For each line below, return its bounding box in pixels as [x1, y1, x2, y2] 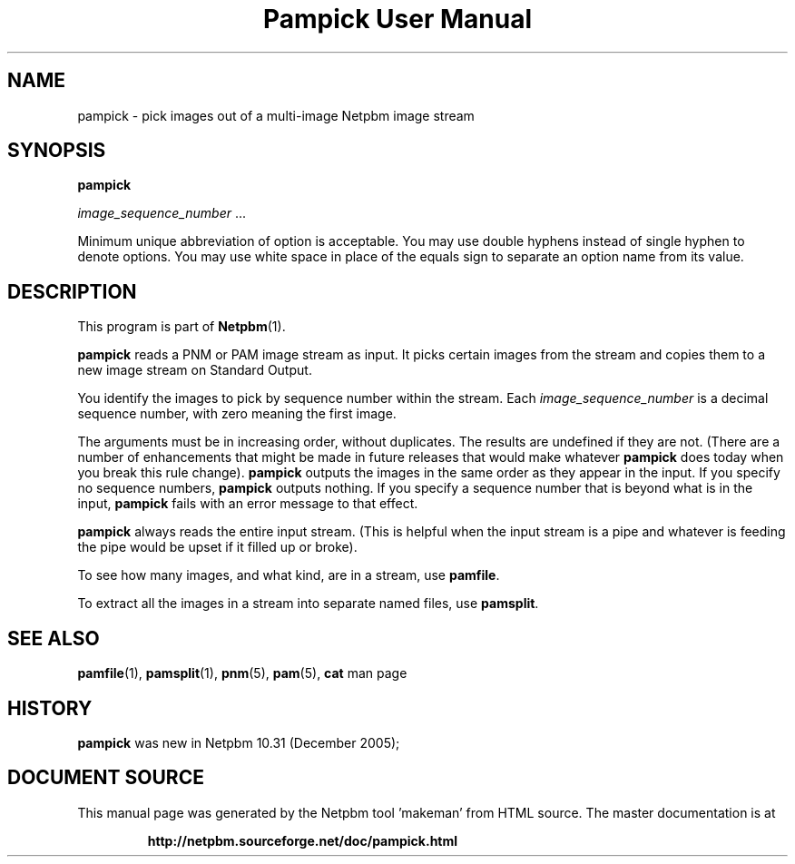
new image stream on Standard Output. [77, 362, 312, 378]
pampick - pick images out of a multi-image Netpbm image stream [77, 107, 475, 123]
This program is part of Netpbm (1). [77, 319, 286, 335]
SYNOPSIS [7, 139, 106, 162]
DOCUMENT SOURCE [7, 766, 204, 790]
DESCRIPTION [7, 280, 137, 303]
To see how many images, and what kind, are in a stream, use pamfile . [77, 567, 500, 584]
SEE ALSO [7, 626, 100, 650]
